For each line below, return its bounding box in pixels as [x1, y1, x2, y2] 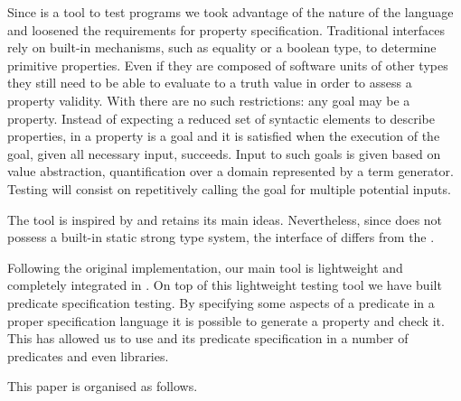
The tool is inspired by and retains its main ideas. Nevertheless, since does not [7, 210, 443, 228]
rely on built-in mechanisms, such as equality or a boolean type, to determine [7, 38, 437, 57]
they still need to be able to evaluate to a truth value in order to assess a [7, 73, 412, 92]
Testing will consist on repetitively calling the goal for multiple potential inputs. [7, 179, 451, 198]
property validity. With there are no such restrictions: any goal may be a [7, 90, 410, 109]
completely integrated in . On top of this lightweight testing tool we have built [7, 275, 442, 294]
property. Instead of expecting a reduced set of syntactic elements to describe [7, 108, 436, 127]
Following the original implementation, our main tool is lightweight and [7, 257, 403, 276]
